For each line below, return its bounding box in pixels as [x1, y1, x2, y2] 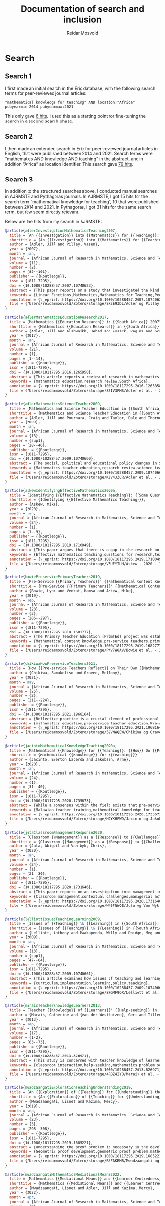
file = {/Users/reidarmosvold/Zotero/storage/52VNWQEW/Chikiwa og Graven [9, 730, 164, 735]
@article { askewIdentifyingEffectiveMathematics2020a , [5, 488, 118, 493]
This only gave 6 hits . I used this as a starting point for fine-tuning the [5, 113, 146, 119]
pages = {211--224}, [9, 698, 52, 703]
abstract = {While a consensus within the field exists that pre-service [9, 803, 164, 808]
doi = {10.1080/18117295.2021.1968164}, [9, 712, 93, 717]
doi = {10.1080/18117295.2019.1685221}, [9, 1140, 93, 1145]
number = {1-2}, [9, 1035, 43, 1040]
